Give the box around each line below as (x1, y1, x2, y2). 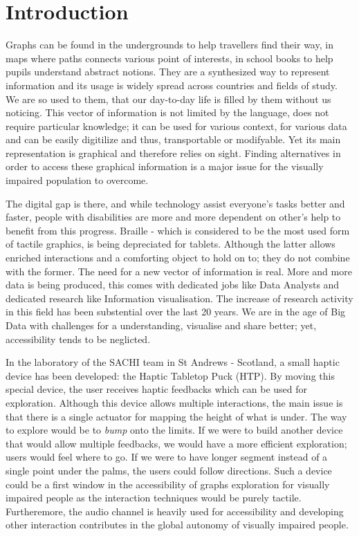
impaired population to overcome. (6, 173, 149, 187)
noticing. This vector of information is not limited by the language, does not (6, 105, 329, 120)
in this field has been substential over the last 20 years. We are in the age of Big (6, 304, 346, 319)
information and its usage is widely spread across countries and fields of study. (6, 77, 338, 92)
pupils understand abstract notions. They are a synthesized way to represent (6, 64, 330, 79)
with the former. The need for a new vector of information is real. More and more (6, 264, 352, 278)
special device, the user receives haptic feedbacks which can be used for (6, 382, 308, 396)
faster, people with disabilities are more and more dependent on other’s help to (6, 210, 341, 224)
